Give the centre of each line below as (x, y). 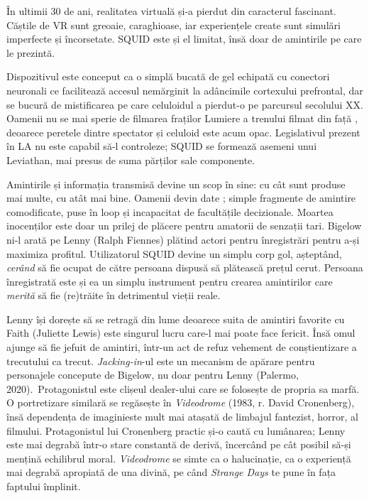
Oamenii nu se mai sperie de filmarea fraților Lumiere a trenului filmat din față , (182, 118)
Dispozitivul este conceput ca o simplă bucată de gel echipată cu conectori (168, 76)
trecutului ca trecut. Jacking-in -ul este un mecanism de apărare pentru (161, 361)
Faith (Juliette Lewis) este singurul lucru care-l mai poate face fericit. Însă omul (181, 333)
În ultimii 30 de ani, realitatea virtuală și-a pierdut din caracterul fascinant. (171, 11)
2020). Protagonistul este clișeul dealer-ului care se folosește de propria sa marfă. (183, 388)
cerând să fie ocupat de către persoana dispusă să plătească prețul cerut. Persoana (185, 267)
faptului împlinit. (44, 486)
